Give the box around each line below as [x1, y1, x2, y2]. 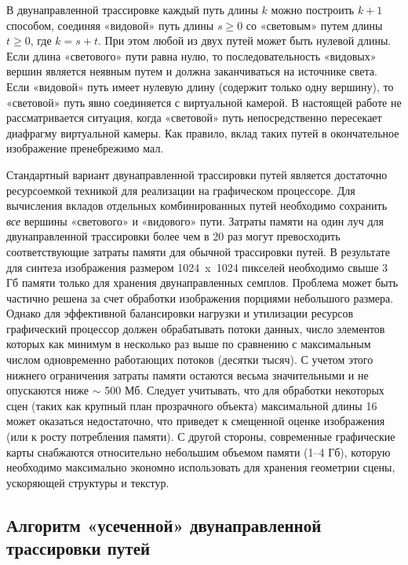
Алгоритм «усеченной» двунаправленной [6, 512, 322, 537]
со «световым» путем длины [246, 17, 383, 33]
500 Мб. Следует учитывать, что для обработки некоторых [104, 382, 384, 398]
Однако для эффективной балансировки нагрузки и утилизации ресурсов [6, 305, 354, 321]
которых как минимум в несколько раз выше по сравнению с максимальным [6, 336, 371, 352]
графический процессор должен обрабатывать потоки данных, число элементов [6, 320, 385, 336]
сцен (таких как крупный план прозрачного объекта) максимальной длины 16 [6, 397, 377, 413]
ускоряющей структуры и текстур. [6, 474, 169, 490]
